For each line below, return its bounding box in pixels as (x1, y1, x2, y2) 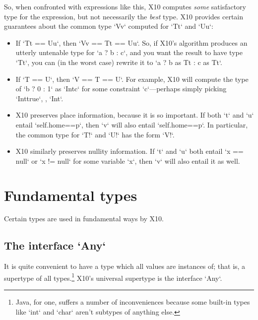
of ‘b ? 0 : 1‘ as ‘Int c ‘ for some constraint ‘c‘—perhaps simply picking (15, 83, 227, 94)
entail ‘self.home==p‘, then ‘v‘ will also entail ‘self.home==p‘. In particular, (15, 119, 248, 129)
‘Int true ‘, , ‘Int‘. (15, 93, 64, 103)
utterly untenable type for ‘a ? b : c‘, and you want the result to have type (15, 47, 243, 58)
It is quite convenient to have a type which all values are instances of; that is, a (4, 261, 246, 271)
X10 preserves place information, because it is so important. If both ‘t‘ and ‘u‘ (15, 110, 254, 120)
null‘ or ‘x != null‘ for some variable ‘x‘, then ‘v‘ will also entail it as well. (15, 155, 240, 166)
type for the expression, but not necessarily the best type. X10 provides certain (4, 11, 244, 21)
